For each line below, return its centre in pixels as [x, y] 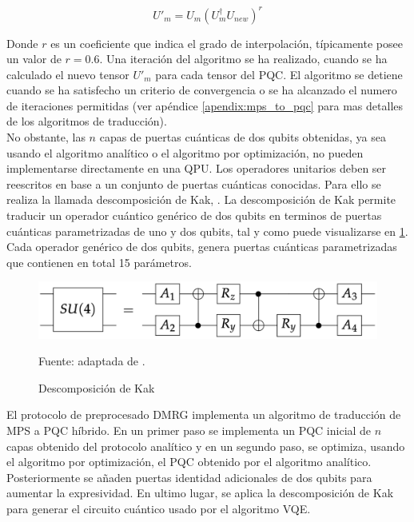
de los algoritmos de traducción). [87, 121]
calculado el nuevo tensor [68, 74]
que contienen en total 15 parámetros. [99, 262]
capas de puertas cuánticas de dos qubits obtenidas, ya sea [243, 137]
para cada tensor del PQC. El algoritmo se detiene [279, 74]
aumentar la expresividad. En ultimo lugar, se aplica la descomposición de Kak [200, 493]
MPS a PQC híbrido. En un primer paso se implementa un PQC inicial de [189, 430]
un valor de [34, 59]
